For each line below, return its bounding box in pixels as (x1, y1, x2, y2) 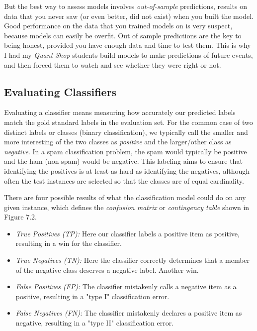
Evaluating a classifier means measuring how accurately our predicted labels (4, 107, 236, 117)
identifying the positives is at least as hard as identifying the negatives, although (4, 165, 250, 176)
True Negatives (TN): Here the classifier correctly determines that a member (15, 255, 250, 265)
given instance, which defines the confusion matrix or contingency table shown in (4, 202, 250, 212)
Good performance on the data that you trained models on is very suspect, (4, 20, 233, 31)
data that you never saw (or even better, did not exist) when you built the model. (4, 10, 254, 21)
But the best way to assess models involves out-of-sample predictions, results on (4, 1, 247, 11)
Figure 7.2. (4, 212, 37, 222)
